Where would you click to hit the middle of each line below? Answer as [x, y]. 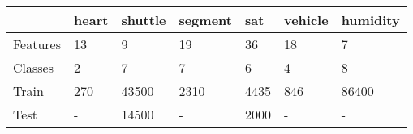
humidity [370, 20]
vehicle [306, 20]
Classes [34, 67]
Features [37, 44]
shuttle [144, 20]
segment [205, 20]
